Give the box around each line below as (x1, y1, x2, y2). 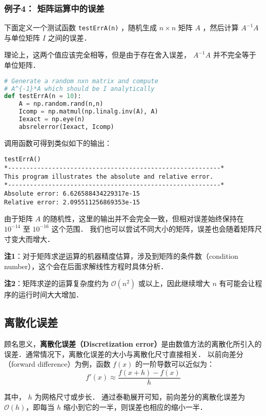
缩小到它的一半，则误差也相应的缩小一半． (63, 401, 207, 412)
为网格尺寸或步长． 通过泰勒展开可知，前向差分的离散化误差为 (34, 391, 245, 402)
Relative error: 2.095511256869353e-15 (4, 198, 140, 206)
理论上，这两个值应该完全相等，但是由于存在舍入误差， (4, 49, 191, 60)
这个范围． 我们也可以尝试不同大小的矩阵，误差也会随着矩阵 (51, 223, 255, 234)
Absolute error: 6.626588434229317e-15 (4, 190, 140, 197)
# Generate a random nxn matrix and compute (4, 77, 158, 85)
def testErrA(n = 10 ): (4, 92, 81, 100)
